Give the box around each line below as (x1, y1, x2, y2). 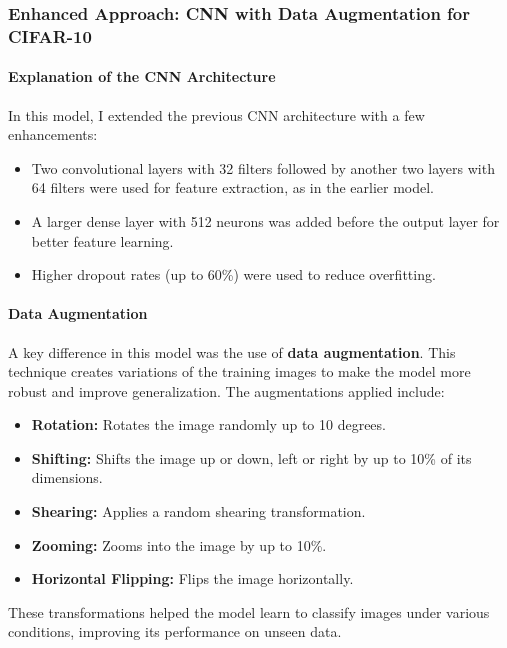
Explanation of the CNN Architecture (8, 66, 276, 87)
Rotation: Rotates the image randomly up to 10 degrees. (31, 414, 386, 435)
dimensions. (31, 467, 103, 488)
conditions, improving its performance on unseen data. (8, 621, 342, 642)
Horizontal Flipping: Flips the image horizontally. (31, 568, 354, 589)
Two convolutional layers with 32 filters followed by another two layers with (31, 157, 495, 178)
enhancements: (8, 124, 98, 145)
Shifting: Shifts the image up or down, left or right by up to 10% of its (31, 447, 472, 468)
